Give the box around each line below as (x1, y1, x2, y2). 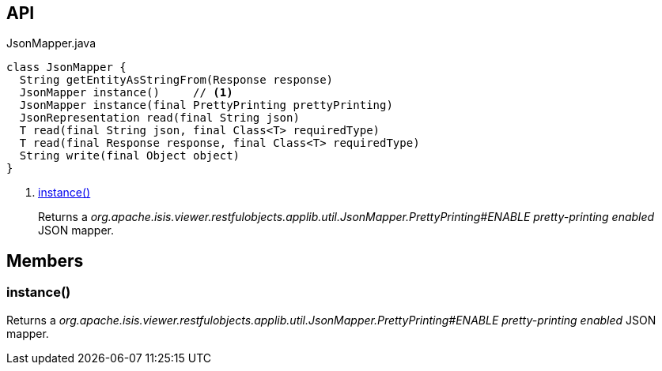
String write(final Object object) (19, 149, 240, 163)
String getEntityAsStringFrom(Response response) (19, 73, 334, 87)
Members (6, 250, 84, 271)
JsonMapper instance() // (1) (19, 86, 233, 99)
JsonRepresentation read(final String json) (19, 111, 300, 125)
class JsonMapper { (6, 61, 127, 74)
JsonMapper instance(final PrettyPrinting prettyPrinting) (19, 99, 393, 112)
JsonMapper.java (6, 36, 96, 51)
